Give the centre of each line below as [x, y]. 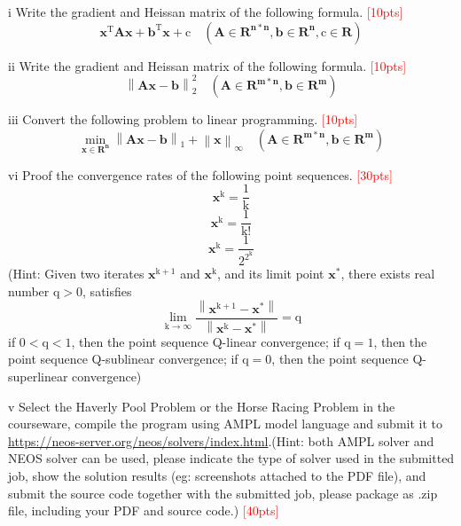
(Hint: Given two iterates [76, 274]
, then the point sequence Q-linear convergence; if [206, 341]
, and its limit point [270, 274]
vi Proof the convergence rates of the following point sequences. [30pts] [200, 174]
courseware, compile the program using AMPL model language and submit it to [225, 424]
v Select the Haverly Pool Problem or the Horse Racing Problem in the [202, 406]
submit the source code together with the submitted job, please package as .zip [223, 493]
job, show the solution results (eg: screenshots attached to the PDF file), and [217, 475]
